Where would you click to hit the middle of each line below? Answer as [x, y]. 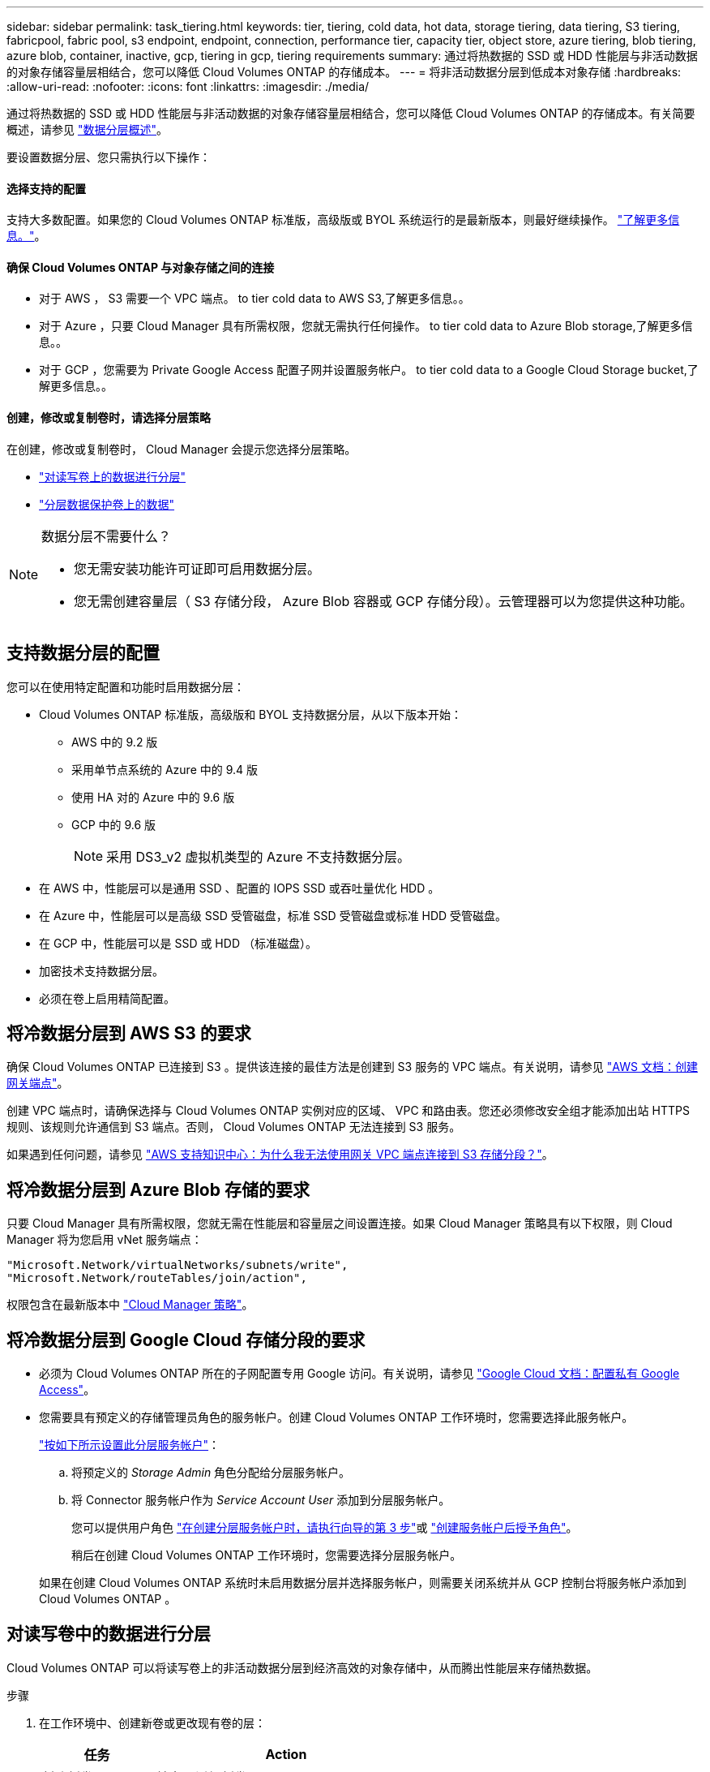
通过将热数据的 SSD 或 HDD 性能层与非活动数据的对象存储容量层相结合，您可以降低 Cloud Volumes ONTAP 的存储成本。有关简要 [351, 113]
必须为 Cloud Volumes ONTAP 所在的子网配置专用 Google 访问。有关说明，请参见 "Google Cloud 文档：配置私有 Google [359, 1374]
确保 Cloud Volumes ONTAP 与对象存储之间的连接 [141, 267]
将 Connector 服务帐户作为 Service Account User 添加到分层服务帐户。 [261, 1500]
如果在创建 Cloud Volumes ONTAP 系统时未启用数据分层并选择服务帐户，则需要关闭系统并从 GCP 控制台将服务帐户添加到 [363, 1583]
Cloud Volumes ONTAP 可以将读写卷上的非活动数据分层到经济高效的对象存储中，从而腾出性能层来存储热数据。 [302, 1667]
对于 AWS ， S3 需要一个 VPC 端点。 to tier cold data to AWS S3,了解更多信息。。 [254, 299]
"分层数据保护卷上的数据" [107, 504]
